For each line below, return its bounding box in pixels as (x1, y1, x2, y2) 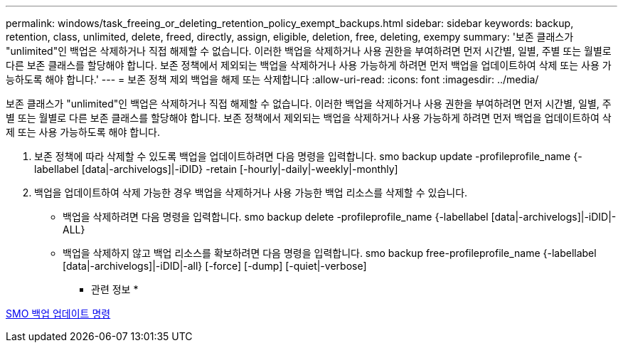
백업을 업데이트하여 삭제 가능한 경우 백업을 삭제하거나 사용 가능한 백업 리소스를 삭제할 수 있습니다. (34, 186, 468, 199)
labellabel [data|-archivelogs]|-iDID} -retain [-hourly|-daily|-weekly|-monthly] (34, 163, 398, 175)
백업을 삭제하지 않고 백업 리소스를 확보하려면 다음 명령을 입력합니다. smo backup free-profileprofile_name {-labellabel (63, 247, 597, 259)
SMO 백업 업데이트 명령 (6, 307, 111, 320)
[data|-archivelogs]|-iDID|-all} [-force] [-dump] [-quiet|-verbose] (63, 260, 367, 272)
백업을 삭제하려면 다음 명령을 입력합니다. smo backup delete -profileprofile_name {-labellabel (63, 211, 489, 223)
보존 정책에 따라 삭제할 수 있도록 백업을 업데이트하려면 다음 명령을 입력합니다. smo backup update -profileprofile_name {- (34, 150, 582, 162)
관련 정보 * (91, 283, 139, 295)
